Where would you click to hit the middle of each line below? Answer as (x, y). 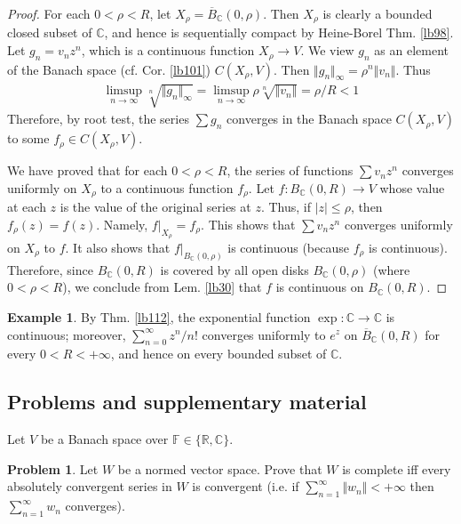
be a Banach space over (104, 439)
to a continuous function (167, 187)
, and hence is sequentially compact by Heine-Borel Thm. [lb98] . (279, 32)
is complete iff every (397, 468)
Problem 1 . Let (53, 468)
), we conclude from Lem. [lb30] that (162, 287)
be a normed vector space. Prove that (220, 468)
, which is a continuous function (168, 50)
